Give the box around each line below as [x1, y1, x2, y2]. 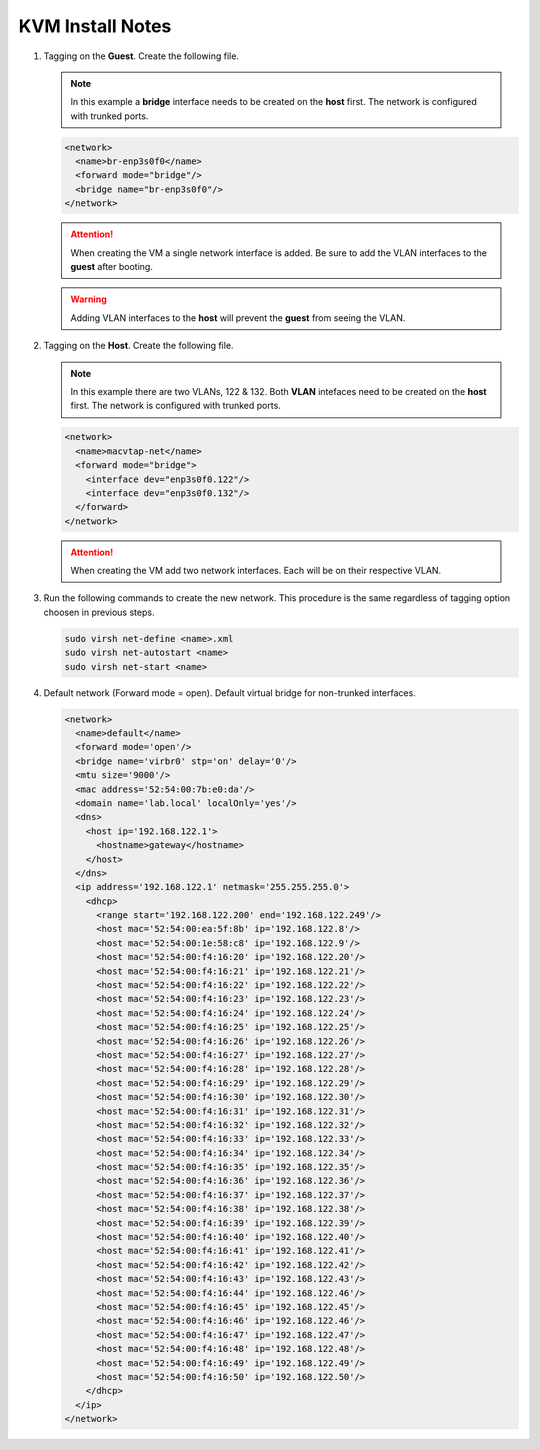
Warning [70, 293, 107, 305]
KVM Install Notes [18, 15, 172, 37]
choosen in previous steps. [43, 606, 155, 618]
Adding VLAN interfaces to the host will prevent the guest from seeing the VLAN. [70, 311, 406, 324]
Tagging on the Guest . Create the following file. [43, 50, 240, 62]
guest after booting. [70, 261, 154, 273]
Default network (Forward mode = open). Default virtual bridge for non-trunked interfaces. [43, 686, 417, 699]
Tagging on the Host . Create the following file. [43, 340, 234, 352]
